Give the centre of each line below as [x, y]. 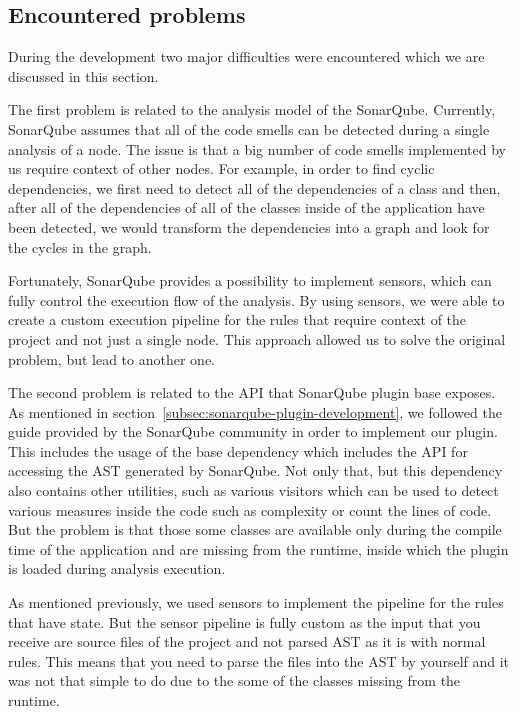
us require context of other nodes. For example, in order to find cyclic [221, 168]
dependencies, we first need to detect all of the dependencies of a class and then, [254, 187]
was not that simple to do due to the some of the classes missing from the [234, 680]
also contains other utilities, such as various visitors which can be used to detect [253, 490]
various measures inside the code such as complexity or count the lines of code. [250, 509]
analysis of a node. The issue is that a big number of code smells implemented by [257, 148]
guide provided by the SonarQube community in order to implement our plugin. [253, 431]
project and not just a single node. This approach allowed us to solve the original [257, 338]
